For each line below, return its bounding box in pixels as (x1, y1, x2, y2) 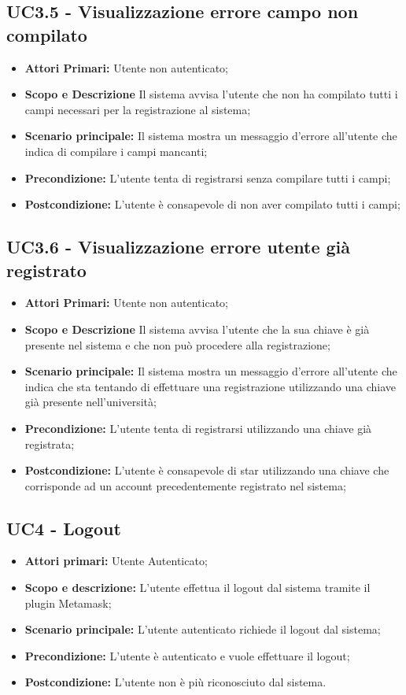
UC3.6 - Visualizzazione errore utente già (6, 235, 351, 259)
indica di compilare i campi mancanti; (24, 142, 208, 159)
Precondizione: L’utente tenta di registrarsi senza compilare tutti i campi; (24, 169, 391, 186)
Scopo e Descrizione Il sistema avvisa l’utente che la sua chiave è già (24, 320, 370, 337)
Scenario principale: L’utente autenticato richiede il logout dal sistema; (24, 621, 381, 638)
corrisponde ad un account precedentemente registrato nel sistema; (24, 477, 346, 494)
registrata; (24, 435, 75, 452)
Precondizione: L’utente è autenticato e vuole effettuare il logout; (24, 647, 350, 664)
